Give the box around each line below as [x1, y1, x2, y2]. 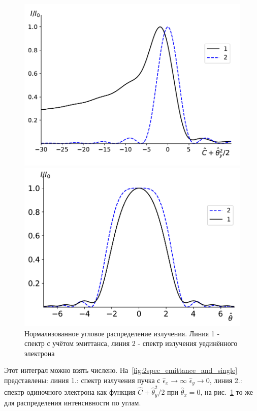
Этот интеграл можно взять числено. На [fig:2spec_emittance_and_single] [4, 365, 238, 375]
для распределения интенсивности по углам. [4, 397, 141, 407]
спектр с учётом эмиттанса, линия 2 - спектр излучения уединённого [24, 338, 238, 349]
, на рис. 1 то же [200, 387, 253, 397]
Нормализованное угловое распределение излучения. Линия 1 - [24, 328, 220, 338]
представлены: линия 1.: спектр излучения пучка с [4, 374, 160, 385]
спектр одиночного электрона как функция [4, 387, 136, 397]
